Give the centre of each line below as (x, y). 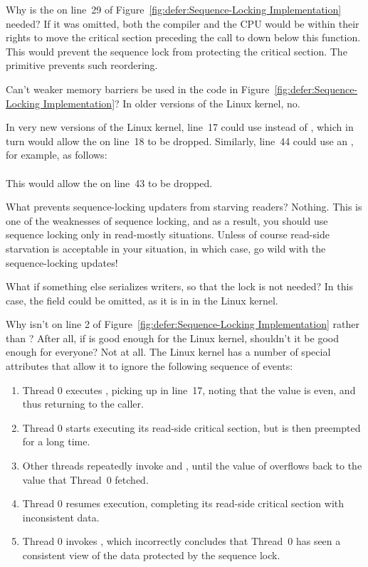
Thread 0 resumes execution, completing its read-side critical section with (183, 503)
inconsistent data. (61, 517)
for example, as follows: (57, 155)
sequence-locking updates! (62, 262)
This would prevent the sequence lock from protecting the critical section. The (177, 51)
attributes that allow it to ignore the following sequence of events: (149, 366)
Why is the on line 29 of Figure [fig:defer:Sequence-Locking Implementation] (174, 9)
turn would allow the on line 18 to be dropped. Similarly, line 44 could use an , (180, 141)
